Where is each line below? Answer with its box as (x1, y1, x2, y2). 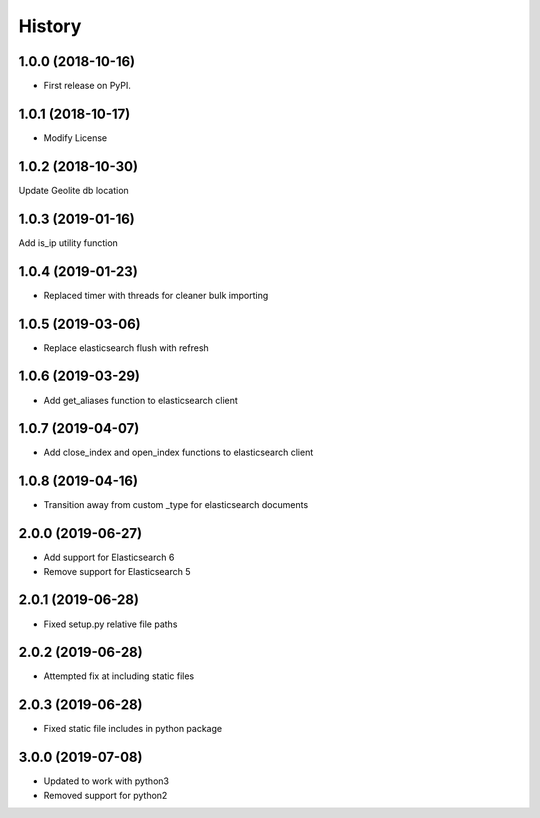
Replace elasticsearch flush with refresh (43, 341, 209, 354)
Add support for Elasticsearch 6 (43, 551, 175, 564)
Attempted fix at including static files (43, 670, 195, 682)
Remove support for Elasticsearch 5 (43, 565, 191, 577)
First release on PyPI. (43, 80, 132, 92)
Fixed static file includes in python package (43, 723, 223, 735)
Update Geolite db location (18, 184, 129, 196)
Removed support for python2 (43, 789, 168, 801)
